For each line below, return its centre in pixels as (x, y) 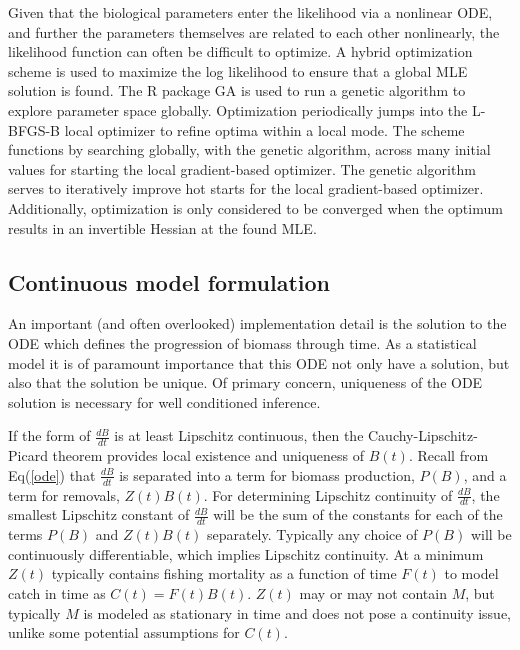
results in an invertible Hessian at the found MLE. (162, 227)
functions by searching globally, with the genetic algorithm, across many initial (249, 149)
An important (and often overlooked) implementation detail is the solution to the (257, 323)
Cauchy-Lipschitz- (423, 435)
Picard (28, 455)
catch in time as (57, 592)
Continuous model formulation (169, 281)
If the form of (49, 435)
